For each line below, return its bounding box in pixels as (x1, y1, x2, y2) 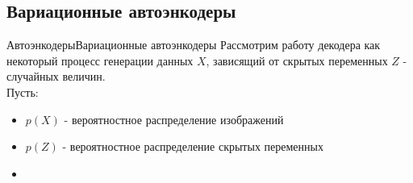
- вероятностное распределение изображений (64, 110, 284, 127)
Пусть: (6, 83, 39, 100)
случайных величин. (6, 68, 106, 85)
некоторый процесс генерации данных (6, 52, 194, 69)
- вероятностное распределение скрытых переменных (62, 138, 323, 155)
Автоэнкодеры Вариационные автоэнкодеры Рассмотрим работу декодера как (6, 36, 381, 53)
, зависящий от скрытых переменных (206, 52, 388, 69)
